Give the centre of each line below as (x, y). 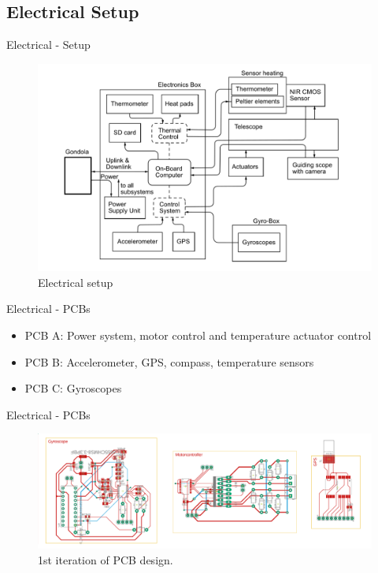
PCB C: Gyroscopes (73, 388)
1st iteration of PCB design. (106, 560)
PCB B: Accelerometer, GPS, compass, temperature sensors (169, 361)
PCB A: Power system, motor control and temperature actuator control (198, 335)
